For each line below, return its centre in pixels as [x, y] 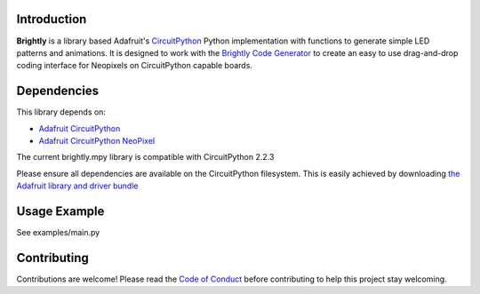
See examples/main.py [58, 233]
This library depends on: [61, 112]
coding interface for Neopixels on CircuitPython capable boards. [135, 66]
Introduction [52, 19]
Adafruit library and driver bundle [77, 186]
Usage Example [60, 211]
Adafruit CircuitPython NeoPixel [97, 140]
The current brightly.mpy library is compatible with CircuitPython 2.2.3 [145, 157]
